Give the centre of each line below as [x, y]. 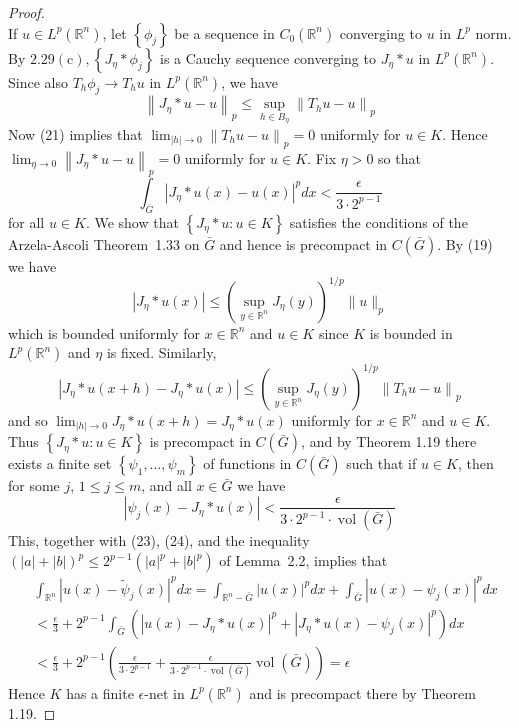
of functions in [247, 463]
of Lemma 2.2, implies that [303, 560]
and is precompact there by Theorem [362, 692]
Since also [38, 81]
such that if [381, 463]
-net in [164, 692]
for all [26, 221]
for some [34, 485]
